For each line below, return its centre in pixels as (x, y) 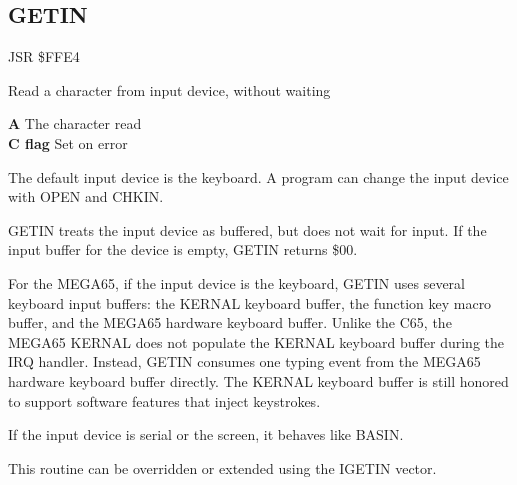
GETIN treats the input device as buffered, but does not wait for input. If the (247, 229)
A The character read (75, 123)
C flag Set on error (68, 142)
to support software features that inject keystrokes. (164, 400)
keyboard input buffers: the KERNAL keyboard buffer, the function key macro (250, 302)
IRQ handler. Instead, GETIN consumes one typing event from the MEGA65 (244, 361)
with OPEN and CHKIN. (86, 196)
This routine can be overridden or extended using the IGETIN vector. (222, 467)
